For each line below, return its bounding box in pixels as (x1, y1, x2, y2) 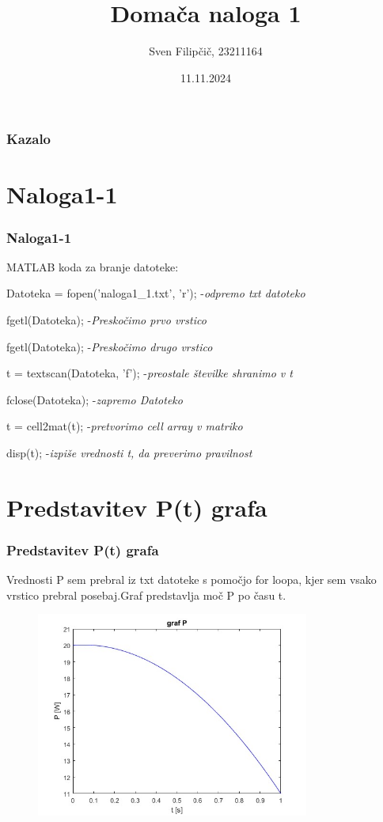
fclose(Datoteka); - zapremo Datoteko (6, 391, 183, 407)
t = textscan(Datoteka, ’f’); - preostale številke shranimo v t (6, 365, 293, 381)
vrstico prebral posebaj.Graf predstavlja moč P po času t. (6, 586, 286, 603)
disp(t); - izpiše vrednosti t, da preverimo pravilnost (6, 444, 252, 460)
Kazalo (6, 129, 51, 149)
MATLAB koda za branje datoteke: (6, 258, 179, 275)
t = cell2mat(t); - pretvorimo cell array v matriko (6, 418, 243, 434)
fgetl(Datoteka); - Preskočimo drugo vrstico (6, 338, 213, 354)
